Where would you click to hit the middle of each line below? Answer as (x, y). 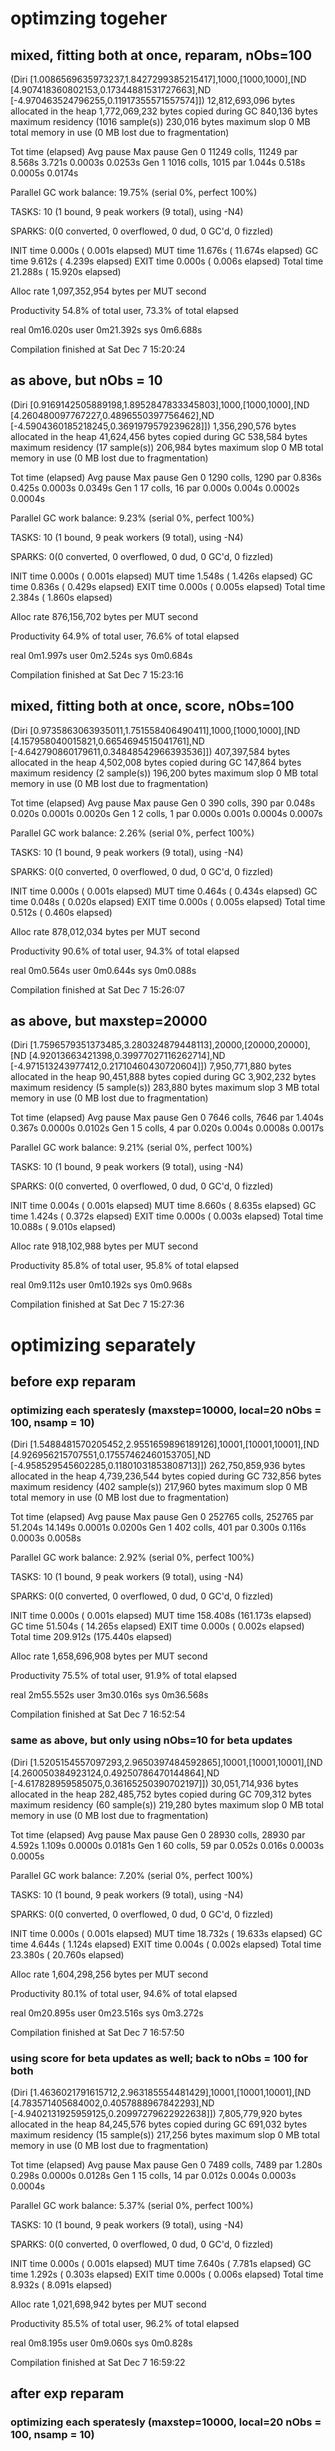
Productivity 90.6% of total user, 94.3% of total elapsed (125, 951)
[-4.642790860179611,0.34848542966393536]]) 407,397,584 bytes (150, 751)
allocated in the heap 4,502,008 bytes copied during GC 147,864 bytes (156, 762)
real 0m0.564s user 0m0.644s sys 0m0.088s (103, 970)
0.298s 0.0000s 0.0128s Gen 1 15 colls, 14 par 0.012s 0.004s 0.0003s (153, 2175)
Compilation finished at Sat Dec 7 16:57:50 (97, 2032)
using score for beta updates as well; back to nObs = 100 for (159, 2058)
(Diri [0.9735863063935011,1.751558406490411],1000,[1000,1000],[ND (155, 730)
